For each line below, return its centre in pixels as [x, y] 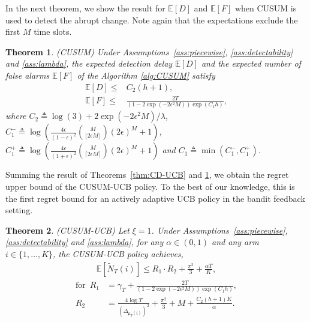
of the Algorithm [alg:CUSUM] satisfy [146, 75]
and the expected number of [251, 63]
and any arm [235, 242]
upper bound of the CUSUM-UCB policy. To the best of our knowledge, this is [150, 187]
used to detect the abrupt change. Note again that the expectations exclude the [152, 20]
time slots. [53, 32]
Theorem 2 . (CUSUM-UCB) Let [67, 230]
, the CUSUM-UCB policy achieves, [118, 254]
